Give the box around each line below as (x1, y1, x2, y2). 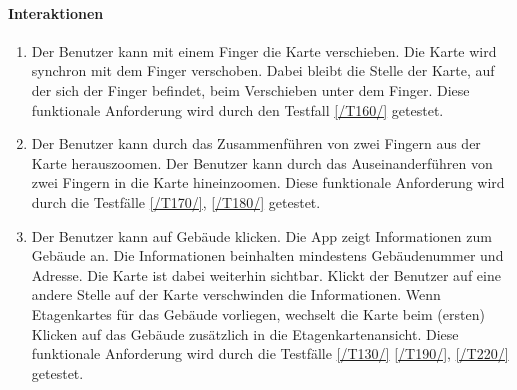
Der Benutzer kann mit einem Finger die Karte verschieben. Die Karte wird (31, 40, 497, 61)
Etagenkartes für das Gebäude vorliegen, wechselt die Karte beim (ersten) (31, 303, 485, 324)
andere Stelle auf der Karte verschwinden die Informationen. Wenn (31, 284, 441, 305)
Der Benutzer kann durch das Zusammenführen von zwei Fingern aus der (31, 133, 481, 154)
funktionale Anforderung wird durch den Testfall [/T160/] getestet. (31, 99, 444, 120)
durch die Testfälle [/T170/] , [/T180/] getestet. (31, 191, 321, 212)
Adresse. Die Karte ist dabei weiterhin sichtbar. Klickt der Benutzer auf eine (31, 264, 501, 285)
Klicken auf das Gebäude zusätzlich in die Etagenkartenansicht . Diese (31, 323, 459, 344)
